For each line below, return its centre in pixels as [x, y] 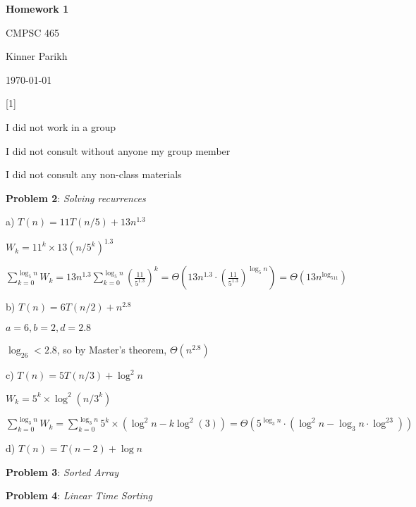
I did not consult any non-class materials [94, 174]
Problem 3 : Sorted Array [62, 471]
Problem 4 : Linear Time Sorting [79, 495]
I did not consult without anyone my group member [118, 150]
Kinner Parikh [37, 56]
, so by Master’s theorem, [112, 350]
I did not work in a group [61, 126]
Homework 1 [37, 8]
